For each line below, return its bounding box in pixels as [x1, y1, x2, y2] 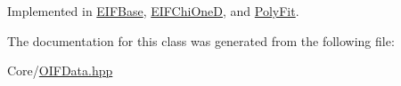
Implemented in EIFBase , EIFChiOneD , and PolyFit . [7, 2, 299, 20]
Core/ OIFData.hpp [7, 61, 113, 80]
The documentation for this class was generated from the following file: [7, 31, 395, 50]
